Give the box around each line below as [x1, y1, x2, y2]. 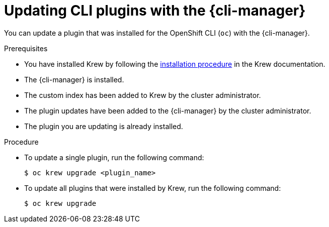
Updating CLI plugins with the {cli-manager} [4, 2, 306, 19]
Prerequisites [4, 44, 48, 53]
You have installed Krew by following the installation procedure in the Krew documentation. [24, 59, 325, 68]
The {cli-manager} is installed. [24, 75, 124, 84]
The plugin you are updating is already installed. [24, 122, 183, 131]
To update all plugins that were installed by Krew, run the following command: [24, 183, 281, 192]
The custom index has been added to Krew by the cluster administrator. [24, 90, 261, 99]
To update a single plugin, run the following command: [24, 153, 204, 162]
